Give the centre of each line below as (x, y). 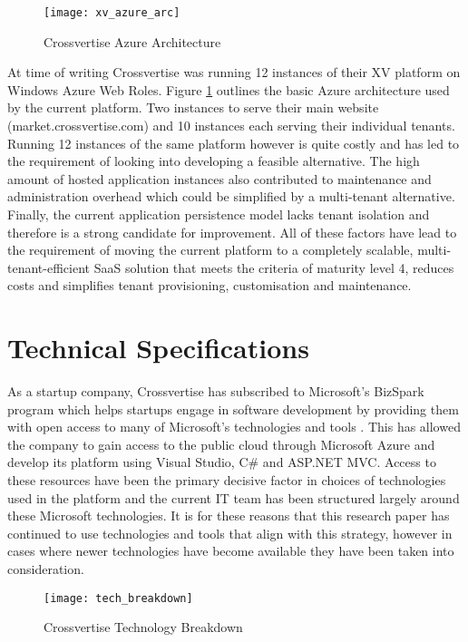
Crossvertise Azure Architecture (132, 41)
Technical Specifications (158, 348)
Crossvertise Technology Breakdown (143, 627)
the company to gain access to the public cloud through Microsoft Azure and (221, 444)
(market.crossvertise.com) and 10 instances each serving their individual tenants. (231, 126)
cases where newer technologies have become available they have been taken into (231, 551)
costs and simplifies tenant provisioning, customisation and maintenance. (210, 285)
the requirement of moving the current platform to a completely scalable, (210, 250)
